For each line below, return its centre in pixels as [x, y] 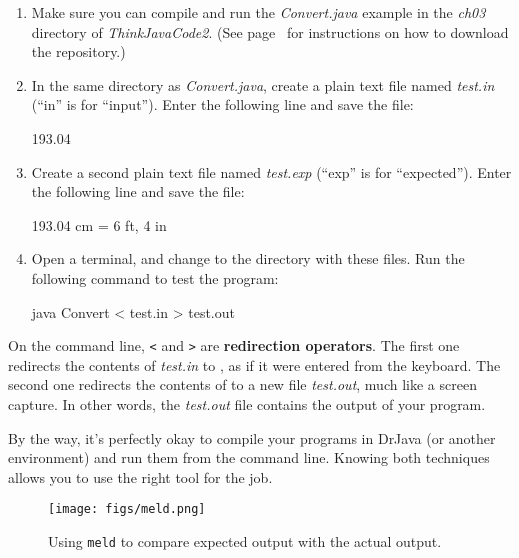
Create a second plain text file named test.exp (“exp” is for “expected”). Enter [271, 171]
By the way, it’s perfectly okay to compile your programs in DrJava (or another [252, 437]
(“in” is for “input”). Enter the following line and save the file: [222, 104]
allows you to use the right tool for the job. [140, 476]
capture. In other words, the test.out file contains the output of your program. [247, 403]
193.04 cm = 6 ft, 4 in [99, 224]
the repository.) [78, 51]
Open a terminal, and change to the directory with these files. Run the [248, 258]
